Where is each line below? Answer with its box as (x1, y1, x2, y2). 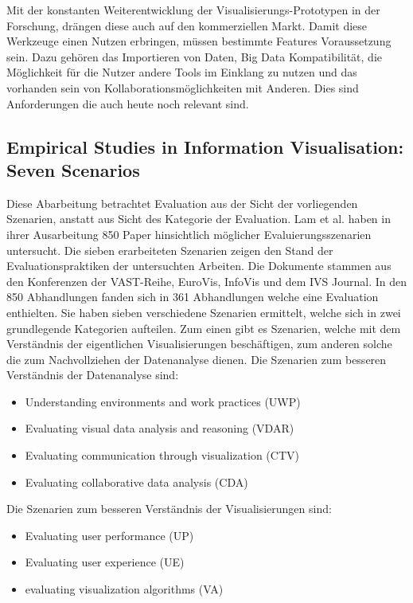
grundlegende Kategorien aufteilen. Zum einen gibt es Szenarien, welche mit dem (6, 319, 401, 336)
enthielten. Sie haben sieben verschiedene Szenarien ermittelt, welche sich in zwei (6, 303, 401, 320)
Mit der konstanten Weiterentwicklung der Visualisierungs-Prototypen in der (6, 2, 380, 18)
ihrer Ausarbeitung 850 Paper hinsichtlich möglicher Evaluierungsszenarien (6, 225, 372, 242)
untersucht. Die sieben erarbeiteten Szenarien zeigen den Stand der (6, 241, 333, 258)
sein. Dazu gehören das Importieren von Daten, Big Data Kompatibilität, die (6, 48, 383, 65)
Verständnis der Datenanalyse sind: (6, 366, 179, 383)
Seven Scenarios (6, 157, 140, 182)
